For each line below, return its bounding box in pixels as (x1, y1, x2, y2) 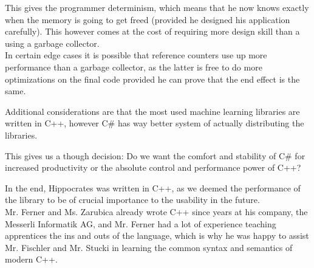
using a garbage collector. (5, 36, 100, 49)
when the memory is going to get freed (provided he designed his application (5, 13, 290, 26)
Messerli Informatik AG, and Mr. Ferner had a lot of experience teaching (5, 217, 276, 230)
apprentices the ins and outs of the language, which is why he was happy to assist (5, 229, 309, 242)
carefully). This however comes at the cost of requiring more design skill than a (5, 25, 300, 38)
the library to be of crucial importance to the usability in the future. (5, 193, 260, 206)
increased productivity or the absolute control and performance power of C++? (5, 161, 301, 174)
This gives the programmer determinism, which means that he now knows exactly (5, 1, 309, 13)
